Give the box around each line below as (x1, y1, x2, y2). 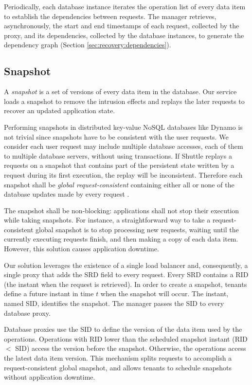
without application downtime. (4, 372, 95, 382)
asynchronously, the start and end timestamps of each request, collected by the (4, 20, 239, 31)
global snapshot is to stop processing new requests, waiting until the (36, 224, 239, 234)
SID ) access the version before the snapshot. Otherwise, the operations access (15, 343, 246, 353)
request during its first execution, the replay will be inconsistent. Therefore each (4, 169, 243, 180)
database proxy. (4, 307, 51, 318)
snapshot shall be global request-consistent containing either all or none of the (4, 179, 234, 189)
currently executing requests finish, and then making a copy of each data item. (4, 234, 238, 244)
